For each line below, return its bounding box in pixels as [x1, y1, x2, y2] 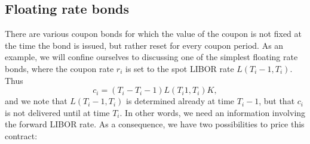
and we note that [5, 95, 67, 107]
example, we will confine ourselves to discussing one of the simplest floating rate [5, 51, 298, 63]
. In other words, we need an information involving [119, 106, 306, 118]
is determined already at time [126, 95, 235, 107]
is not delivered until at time [5, 106, 110, 118]
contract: [5, 129, 38, 142]
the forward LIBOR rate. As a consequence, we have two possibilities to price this [5, 118, 305, 130]
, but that [259, 95, 295, 107]
